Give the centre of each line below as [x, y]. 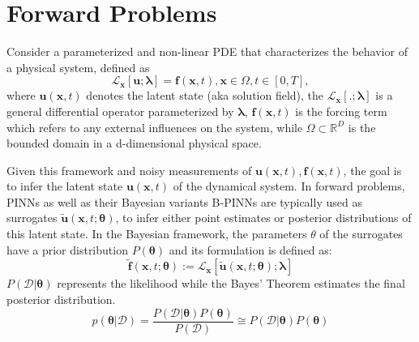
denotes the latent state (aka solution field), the [205, 95]
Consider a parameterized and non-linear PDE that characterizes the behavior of [207, 51]
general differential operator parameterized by [120, 111]
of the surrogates [361, 234]
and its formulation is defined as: [250, 249]
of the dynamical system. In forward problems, [289, 186]
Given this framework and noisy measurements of [129, 170]
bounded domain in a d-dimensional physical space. [134, 143]
